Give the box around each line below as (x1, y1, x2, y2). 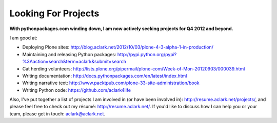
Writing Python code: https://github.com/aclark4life (22, 87, 131, 93)
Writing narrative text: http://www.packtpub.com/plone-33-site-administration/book (22, 80, 200, 86)
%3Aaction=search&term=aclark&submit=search (22, 59, 127, 65)
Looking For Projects (9, 8, 100, 19)
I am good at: (9, 35, 38, 41)
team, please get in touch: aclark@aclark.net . (9, 110, 105, 117)
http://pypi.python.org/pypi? (117, 51, 177, 57)
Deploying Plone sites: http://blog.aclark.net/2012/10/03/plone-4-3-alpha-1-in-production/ (22, 44, 214, 51)
